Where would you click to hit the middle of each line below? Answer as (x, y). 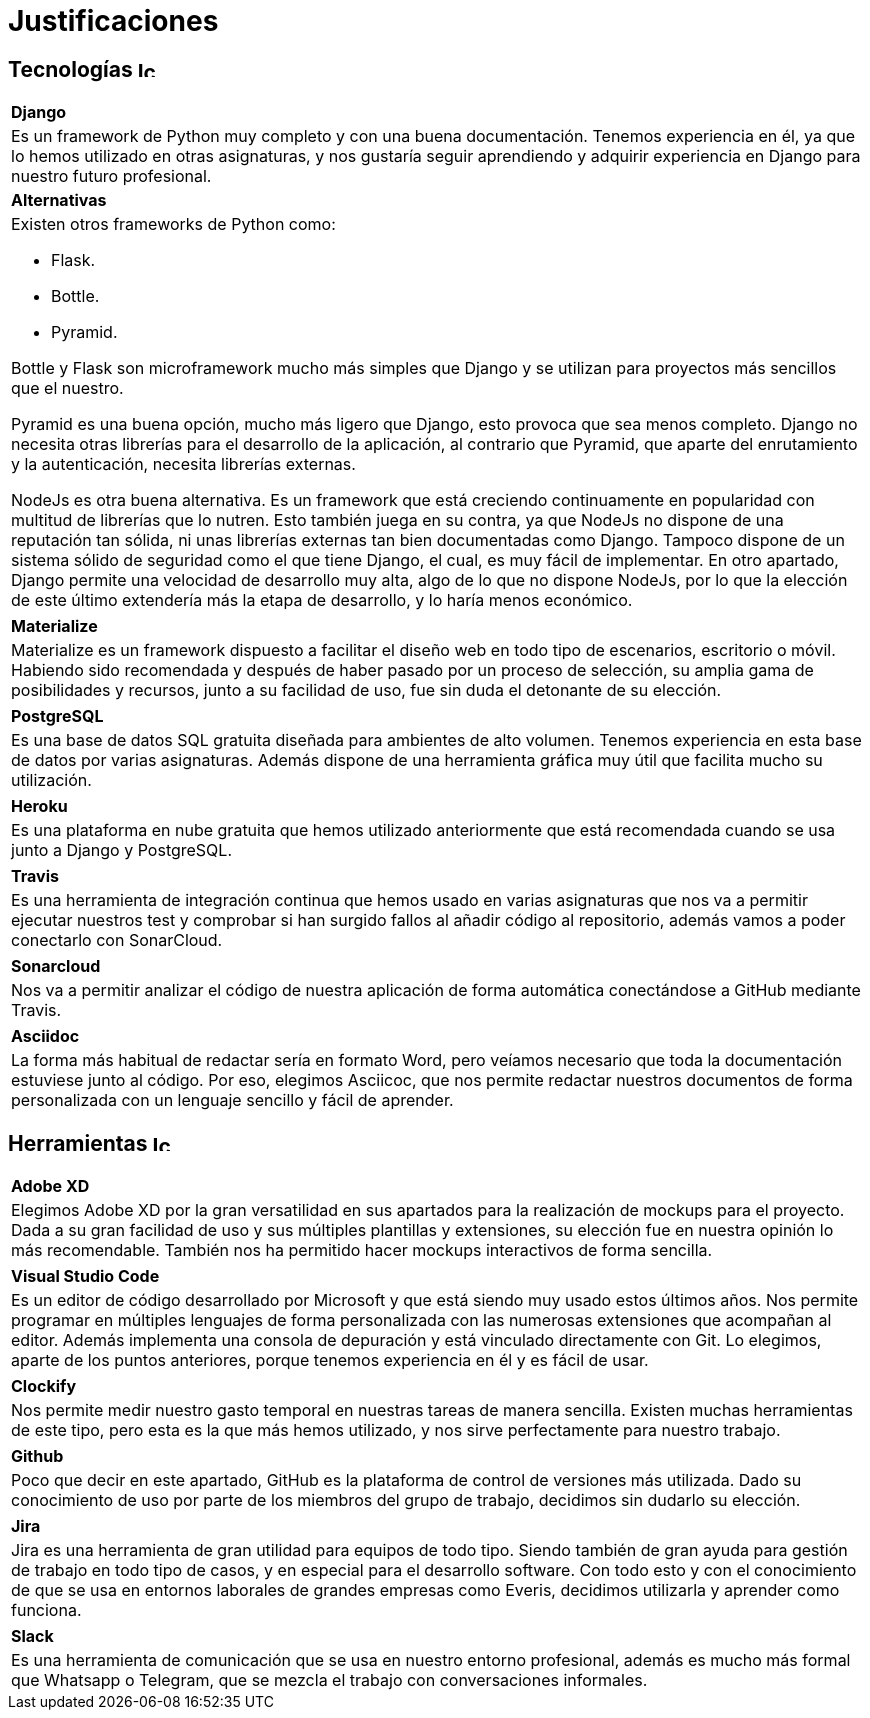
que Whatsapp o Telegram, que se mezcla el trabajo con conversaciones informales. (329, 1680)
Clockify (44, 1386)
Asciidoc (45, 1036)
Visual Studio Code (85, 1276)
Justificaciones (113, 21)
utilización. (51, 780)
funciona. (46, 1610)
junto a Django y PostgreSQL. (122, 850)
